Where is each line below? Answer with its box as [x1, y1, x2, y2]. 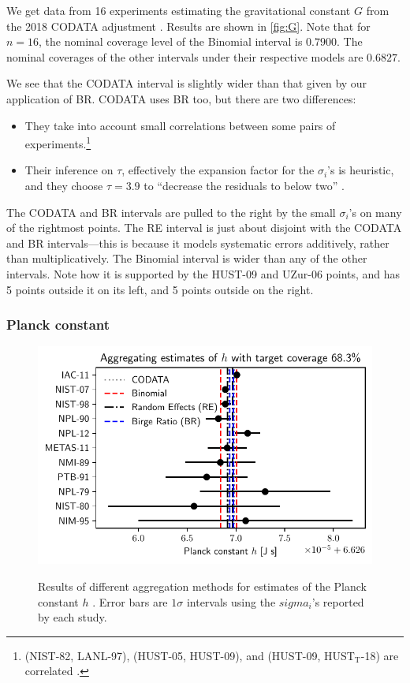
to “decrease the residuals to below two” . [143, 177, 345, 193]
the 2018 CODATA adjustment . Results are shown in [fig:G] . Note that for [6, 17, 371, 34]
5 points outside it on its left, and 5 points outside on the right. [6, 281, 314, 297]
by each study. [38, 609, 107, 625]
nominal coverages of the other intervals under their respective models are [6, 48, 363, 65]
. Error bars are [92, 593, 168, 610]
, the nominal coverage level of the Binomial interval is [39, 33, 303, 50]
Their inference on [24, 162, 114, 178]
